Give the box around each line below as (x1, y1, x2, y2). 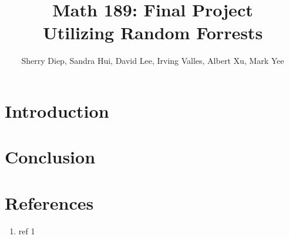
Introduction (5, 98, 109, 122)
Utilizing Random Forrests (42, 21, 263, 45)
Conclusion (5, 145, 96, 169)
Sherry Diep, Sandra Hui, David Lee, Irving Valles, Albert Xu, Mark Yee (21, 54, 284, 67)
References (5, 190, 94, 214)
